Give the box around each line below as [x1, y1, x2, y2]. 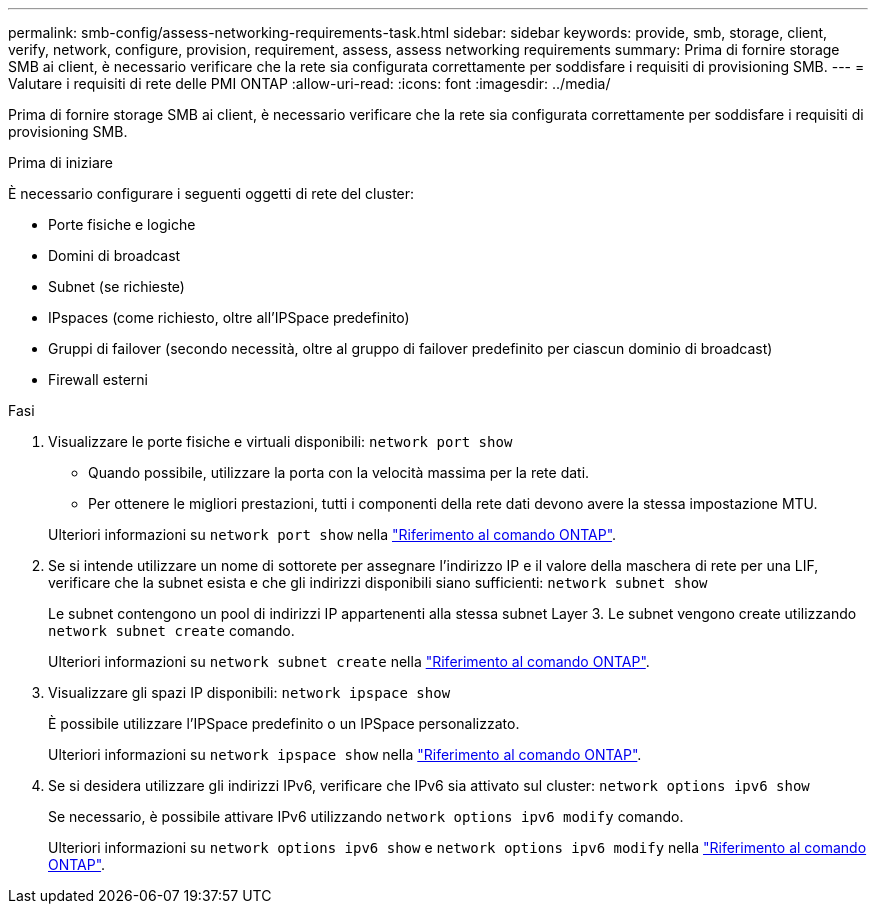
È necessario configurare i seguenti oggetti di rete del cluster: [8, 185, 415, 202]
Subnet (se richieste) [48, 278, 185, 295]
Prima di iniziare [8, 154, 113, 171]
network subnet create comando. [48, 622, 295, 639]
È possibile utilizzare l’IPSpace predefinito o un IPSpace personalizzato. [48, 715, 520, 732]
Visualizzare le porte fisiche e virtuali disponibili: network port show [48, 433, 513, 450]
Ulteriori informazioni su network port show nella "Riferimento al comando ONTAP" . [48, 526, 617, 543]
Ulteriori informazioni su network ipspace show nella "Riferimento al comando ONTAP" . [48, 746, 642, 763]
